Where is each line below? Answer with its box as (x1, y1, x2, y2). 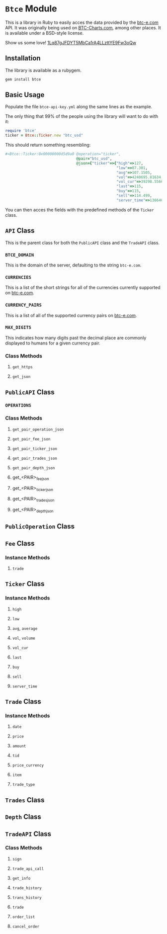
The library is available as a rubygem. (5, 67, 82, 73)
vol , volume (12, 635, 36, 641)
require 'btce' (5, 128, 37, 133)
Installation (5, 54, 41, 63)
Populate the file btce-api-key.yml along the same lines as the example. (5, 104, 153, 110)
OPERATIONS (5, 403, 31, 408)
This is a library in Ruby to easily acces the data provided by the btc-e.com (5, 19, 159, 25)
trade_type (12, 782, 35, 787)
